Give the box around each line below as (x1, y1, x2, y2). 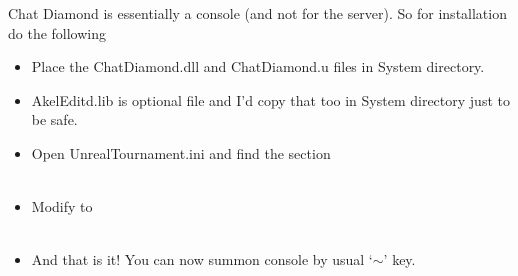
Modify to (31, 196, 93, 217)
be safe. (31, 109, 78, 130)
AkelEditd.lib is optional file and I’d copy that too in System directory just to (31, 89, 510, 110)
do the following (8, 22, 107, 43)
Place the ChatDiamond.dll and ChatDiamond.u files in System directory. (31, 56, 485, 77)
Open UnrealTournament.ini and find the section (31, 142, 331, 163)
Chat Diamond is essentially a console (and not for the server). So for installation (8, 3, 507, 23)
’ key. (383, 249, 416, 270)
